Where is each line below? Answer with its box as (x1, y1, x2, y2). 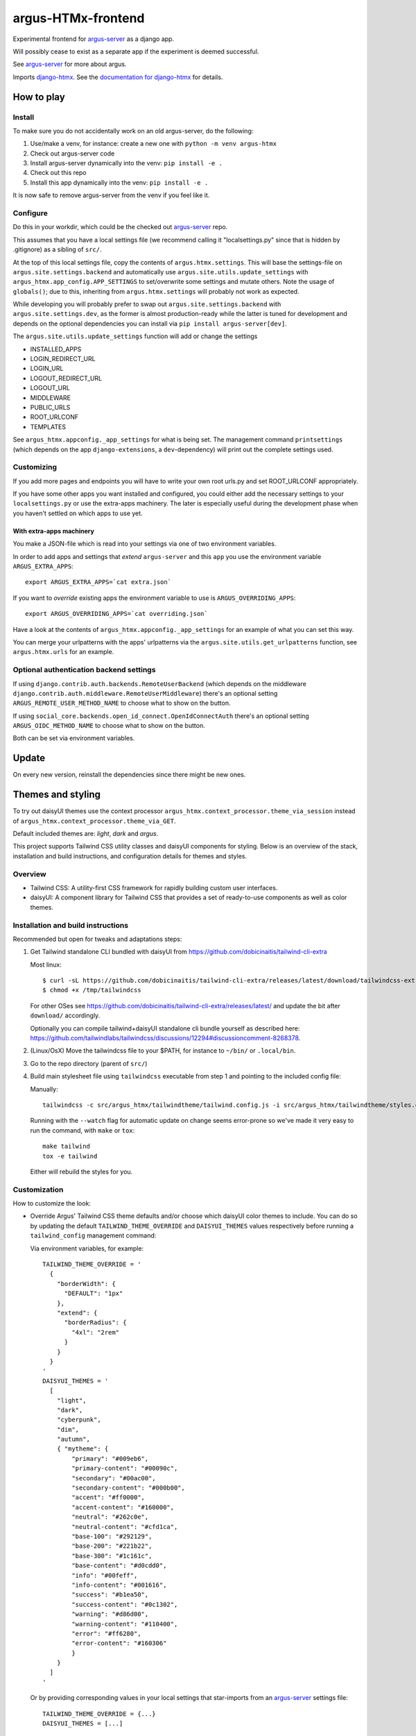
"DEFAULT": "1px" (64, 1290, 123, 1298)
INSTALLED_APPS (30, 344, 82, 353)
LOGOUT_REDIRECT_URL (30, 374, 103, 382)
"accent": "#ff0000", (71, 1494, 146, 1501)
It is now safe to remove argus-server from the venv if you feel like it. (12, 191, 210, 199)
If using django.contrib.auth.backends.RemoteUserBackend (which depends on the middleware (12, 679, 306, 687)
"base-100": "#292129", (71, 1532, 153, 1540)
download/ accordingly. (30, 1011, 101, 1020)
